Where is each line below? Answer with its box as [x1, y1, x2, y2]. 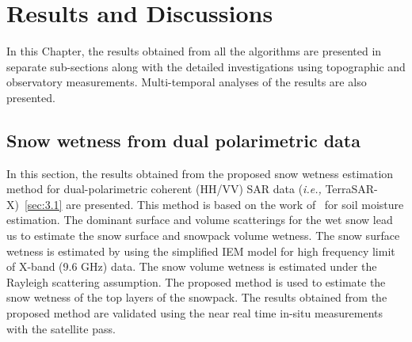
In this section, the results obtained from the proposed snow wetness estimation [6, 165, 394, 181]
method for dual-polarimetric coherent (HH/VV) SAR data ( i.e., [6, 180, 322, 197]
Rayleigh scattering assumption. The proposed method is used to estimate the [6, 273, 386, 290]
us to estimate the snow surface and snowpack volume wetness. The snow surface [6, 227, 400, 244]
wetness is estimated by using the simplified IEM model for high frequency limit [6, 242, 395, 259]
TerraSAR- [325, 180, 378, 197]
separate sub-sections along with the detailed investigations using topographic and [6, 58, 406, 74]
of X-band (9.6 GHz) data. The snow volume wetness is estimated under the [6, 258, 377, 275]
